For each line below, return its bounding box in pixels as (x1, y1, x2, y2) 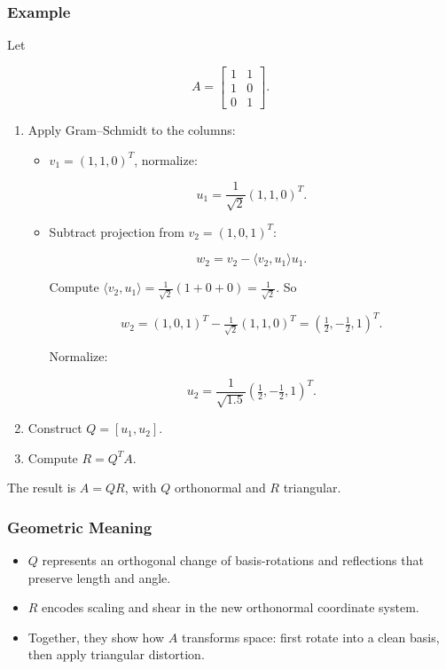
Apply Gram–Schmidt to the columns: (27, 120, 236, 138)
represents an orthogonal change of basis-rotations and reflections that (42, 551, 424, 570)
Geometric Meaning (7, 516, 153, 538)
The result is (7, 478, 76, 497)
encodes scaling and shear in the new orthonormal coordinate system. (42, 598, 419, 617)
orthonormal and (174, 478, 266, 497)
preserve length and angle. (27, 568, 171, 586)
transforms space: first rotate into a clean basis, (181, 627, 440, 646)
